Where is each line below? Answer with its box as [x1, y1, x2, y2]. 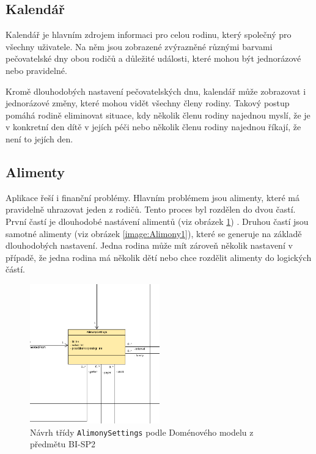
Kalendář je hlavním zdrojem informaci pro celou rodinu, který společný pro [6, 28, 292, 41]
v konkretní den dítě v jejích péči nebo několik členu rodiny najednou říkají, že [6, 120, 301, 133]
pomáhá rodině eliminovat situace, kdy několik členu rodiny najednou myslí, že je [6, 108, 310, 121]
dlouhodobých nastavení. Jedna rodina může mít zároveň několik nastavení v [6, 239, 293, 252]
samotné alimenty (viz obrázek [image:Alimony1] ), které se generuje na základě [6, 227, 302, 240]
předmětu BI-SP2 [30, 438, 95, 450]
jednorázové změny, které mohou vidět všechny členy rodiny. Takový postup [6, 97, 290, 109]
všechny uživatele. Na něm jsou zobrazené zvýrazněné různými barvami [6, 40, 273, 53]
